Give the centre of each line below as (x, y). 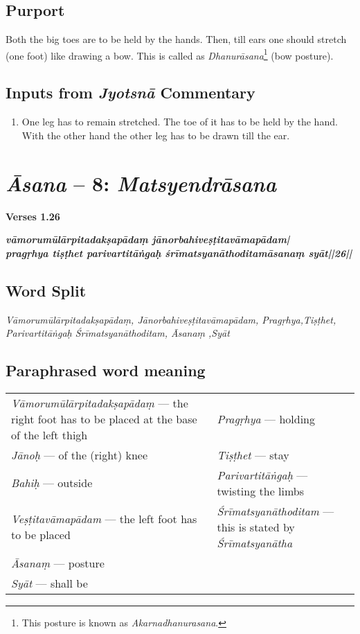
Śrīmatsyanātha (255, 543)
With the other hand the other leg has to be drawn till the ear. (156, 135)
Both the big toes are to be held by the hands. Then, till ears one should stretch (176, 39)
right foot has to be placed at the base (104, 419)
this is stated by (256, 527)
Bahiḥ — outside (52, 483)
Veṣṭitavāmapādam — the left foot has (104, 519)
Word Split (46, 290)
